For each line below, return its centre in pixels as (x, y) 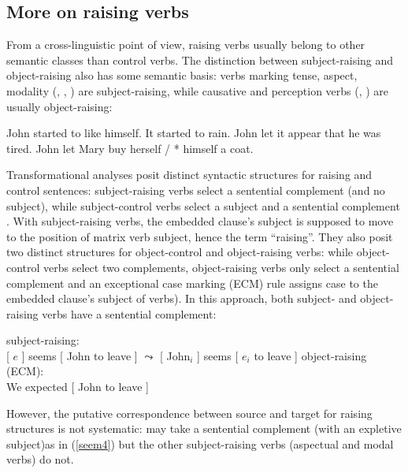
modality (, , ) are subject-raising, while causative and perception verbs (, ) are (198, 90)
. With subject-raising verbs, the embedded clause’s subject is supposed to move (200, 221)
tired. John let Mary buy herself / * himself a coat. (130, 148)
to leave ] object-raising (310, 355)
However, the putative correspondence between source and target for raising (189, 413)
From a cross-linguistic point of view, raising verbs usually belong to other (186, 45)
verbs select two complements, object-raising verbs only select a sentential (221, 267)
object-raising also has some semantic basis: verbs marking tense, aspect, (182, 75)
